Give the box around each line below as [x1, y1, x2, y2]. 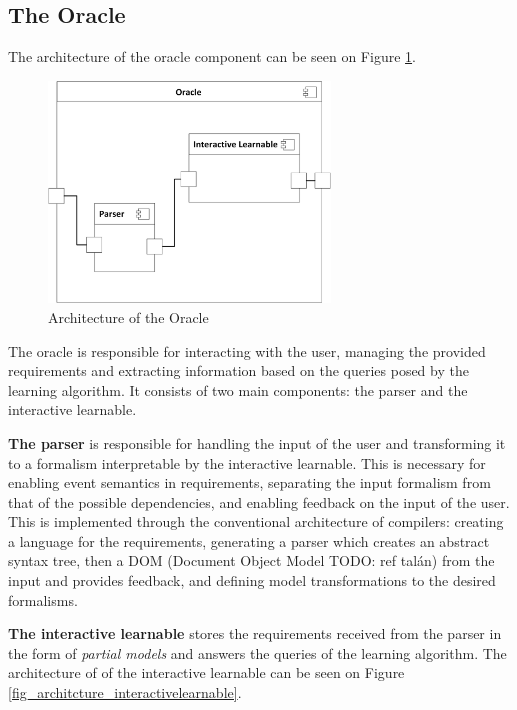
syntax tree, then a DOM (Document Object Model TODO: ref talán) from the [8, 550, 495, 571]
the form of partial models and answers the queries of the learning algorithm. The [8, 642, 507, 663]
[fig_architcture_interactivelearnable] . [8, 682, 242, 703]
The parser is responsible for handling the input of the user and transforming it [8, 432, 506, 453]
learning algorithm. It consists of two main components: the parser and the [8, 379, 468, 400]
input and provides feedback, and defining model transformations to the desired [8, 570, 496, 591]
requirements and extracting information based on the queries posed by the [8, 360, 469, 381]
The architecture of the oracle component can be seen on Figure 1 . [8, 46, 416, 67]
